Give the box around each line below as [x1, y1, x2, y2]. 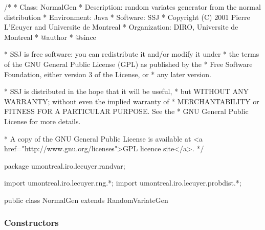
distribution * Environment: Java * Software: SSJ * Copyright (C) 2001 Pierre [4, 11, 250, 22]
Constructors [4, 216, 59, 229]
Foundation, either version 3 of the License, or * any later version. [4, 68, 211, 79]
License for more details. [4, 116, 81, 126]
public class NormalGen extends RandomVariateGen [4, 194, 168, 205]
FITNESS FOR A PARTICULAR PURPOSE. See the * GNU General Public [4, 106, 249, 117]
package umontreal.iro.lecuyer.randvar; [4, 160, 125, 171]
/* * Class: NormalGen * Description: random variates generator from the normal [4, 2, 261, 12]
